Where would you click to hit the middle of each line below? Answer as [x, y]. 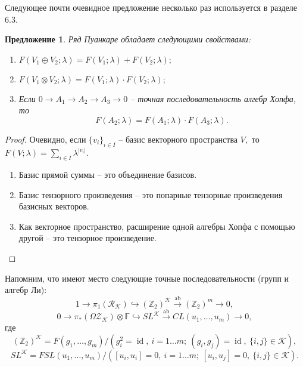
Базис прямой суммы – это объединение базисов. [108, 174]
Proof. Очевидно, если [46, 139]
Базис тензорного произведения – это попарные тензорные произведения [151, 194]
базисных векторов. [54, 206]
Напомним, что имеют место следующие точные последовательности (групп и [147, 278]
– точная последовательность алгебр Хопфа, [213, 98]
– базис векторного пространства [178, 139]
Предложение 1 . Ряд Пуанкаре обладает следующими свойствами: [128, 39]
